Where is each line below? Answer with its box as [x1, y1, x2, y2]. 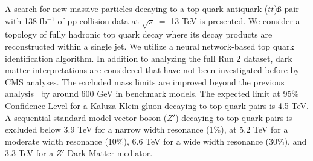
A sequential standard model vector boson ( [5, 111, 167, 123]
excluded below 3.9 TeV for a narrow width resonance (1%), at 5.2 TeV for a [5, 123, 288, 136]
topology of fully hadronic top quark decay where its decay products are [5, 28, 273, 41]
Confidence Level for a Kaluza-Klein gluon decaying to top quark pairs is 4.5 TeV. [5, 99, 309, 111]
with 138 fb [5, 14, 47, 27]
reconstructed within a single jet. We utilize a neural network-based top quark [5, 39, 294, 52]
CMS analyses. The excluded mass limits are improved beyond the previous [5, 75, 285, 88]
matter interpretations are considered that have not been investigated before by [5, 64, 300, 76]
